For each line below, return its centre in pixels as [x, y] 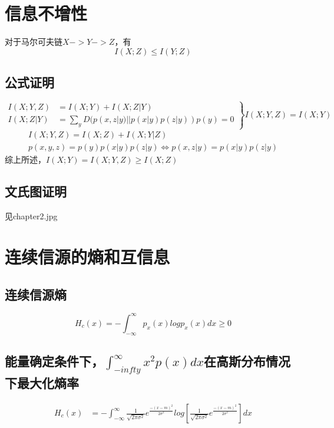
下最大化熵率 [42, 383]
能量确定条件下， [54, 361]
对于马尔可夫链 [34, 42]
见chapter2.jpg [31, 216]
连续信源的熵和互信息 [87, 256]
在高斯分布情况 [247, 361]
